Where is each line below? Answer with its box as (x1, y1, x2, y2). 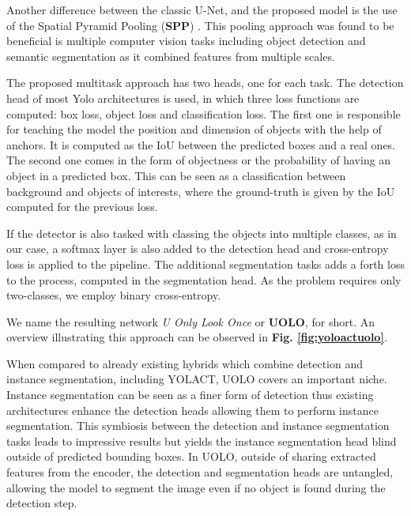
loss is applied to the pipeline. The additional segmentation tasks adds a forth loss (6, 255, 405, 272)
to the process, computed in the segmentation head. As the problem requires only (6, 271, 402, 288)
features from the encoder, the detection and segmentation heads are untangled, (6, 464, 394, 480)
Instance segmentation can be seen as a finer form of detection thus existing (6, 386, 374, 403)
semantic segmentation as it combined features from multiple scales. (6, 47, 335, 64)
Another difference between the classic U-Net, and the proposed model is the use (6, 2, 398, 17)
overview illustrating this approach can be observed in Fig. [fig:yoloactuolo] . (6, 329, 387, 345)
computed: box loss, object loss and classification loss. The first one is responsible (6, 105, 401, 122)
